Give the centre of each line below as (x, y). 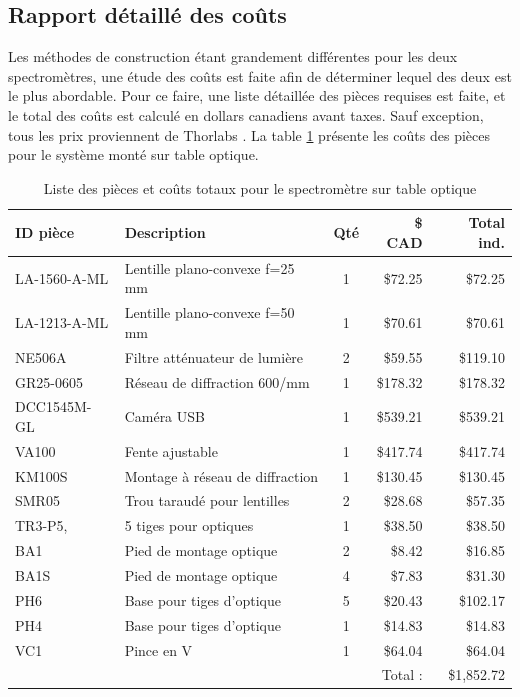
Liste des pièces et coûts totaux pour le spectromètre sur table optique (260, 187)
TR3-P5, (41, 525)
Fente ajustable (171, 450)
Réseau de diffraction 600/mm (217, 381)
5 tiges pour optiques (189, 525)
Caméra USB (164, 416)
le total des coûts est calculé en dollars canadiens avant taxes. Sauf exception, (246, 114)
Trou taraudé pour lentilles (207, 500)
